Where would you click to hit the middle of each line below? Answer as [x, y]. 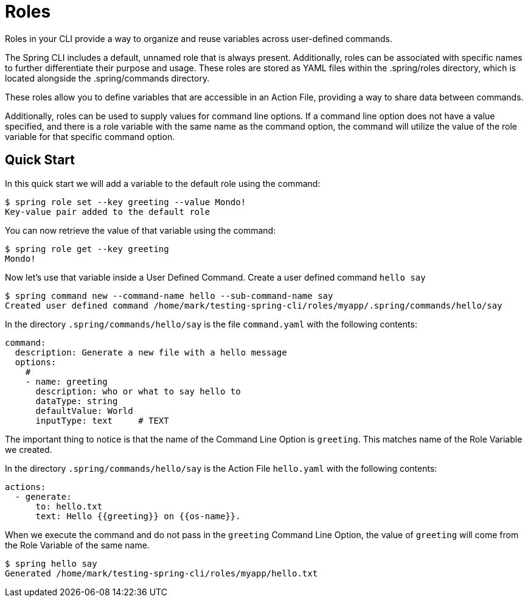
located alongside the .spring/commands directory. [107, 78]
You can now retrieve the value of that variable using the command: [141, 230]
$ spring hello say [51, 563]
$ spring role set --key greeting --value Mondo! [126, 202]
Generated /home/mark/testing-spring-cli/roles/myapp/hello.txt [162, 573]
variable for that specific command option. [90, 136]
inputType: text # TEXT [102, 420]
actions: [26, 487]
